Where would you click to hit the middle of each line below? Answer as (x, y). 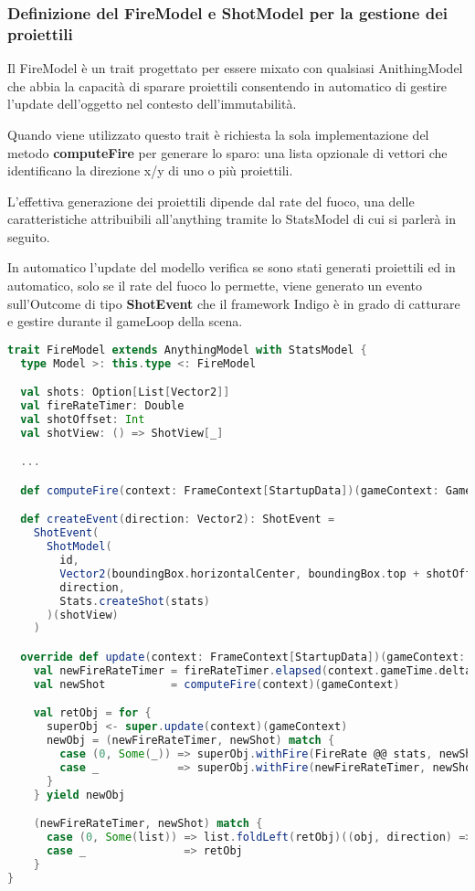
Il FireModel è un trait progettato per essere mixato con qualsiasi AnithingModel (235, 68)
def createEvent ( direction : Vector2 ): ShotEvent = (178, 520)
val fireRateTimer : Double (102, 406)
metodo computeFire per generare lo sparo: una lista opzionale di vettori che (227, 152)
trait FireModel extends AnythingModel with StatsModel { (187, 350)
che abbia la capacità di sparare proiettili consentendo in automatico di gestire (227, 85)
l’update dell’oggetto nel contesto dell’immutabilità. (152, 104)
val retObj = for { (92, 713)
